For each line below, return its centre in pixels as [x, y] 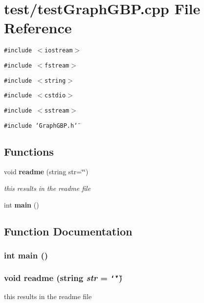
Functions [29, 151]
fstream [57, 65]
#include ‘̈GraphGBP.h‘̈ [41, 126]
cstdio [55, 96]
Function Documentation [68, 231]
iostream [59, 51]
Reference [38, 28]
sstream [57, 110]
